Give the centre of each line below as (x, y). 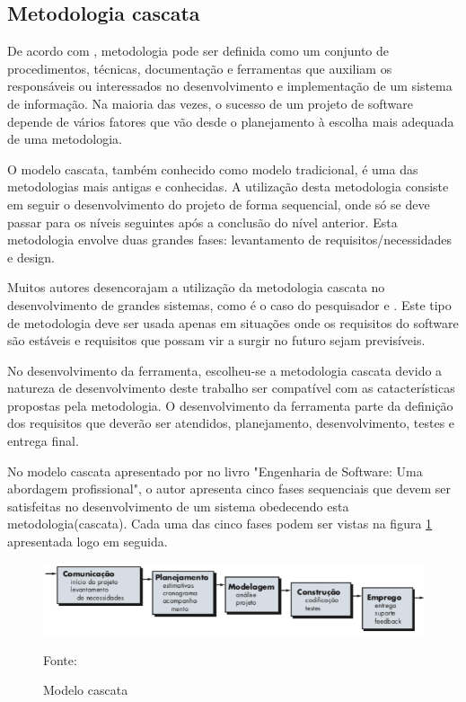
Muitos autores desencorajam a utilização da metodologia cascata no (196, 287)
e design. (31, 257)
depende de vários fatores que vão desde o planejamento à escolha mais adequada (231, 121)
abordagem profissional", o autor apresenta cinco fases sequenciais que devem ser (229, 489)
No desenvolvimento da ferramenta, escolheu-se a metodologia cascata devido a (225, 370)
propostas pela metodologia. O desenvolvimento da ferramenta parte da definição (230, 405)
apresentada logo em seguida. (88, 542)
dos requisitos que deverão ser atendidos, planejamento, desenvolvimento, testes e (231, 423)
